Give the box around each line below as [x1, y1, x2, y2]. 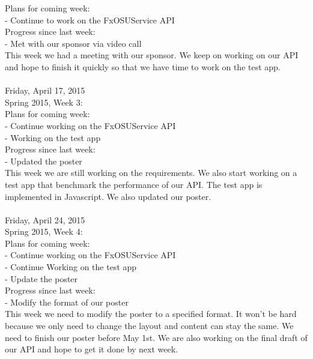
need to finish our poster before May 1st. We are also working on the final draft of [5, 331, 308, 343]
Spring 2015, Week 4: [5, 225, 83, 238]
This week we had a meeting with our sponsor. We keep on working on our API [5, 49, 299, 61]
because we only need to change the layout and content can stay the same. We [5, 319, 294, 332]
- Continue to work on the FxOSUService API [5, 13, 175, 26]
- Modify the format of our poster [5, 295, 129, 308]
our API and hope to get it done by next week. [5, 343, 178, 355]
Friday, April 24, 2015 [5, 213, 85, 226]
